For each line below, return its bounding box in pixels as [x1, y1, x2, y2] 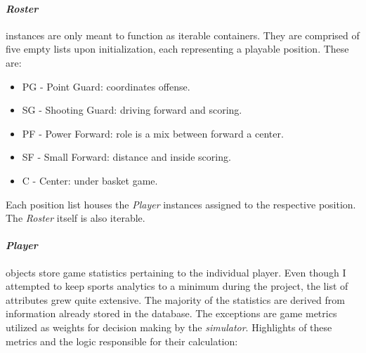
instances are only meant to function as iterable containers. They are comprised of [6, 27, 360, 42]
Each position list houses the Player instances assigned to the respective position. [6, 197, 356, 211]
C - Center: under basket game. [22, 173, 158, 187]
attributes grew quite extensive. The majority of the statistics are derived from [6, 292, 345, 307]
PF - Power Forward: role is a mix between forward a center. [22, 126, 284, 140]
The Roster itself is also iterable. [6, 211, 145, 225]
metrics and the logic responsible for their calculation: [6, 333, 238, 348]
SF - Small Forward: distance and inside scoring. [22, 149, 231, 164]
